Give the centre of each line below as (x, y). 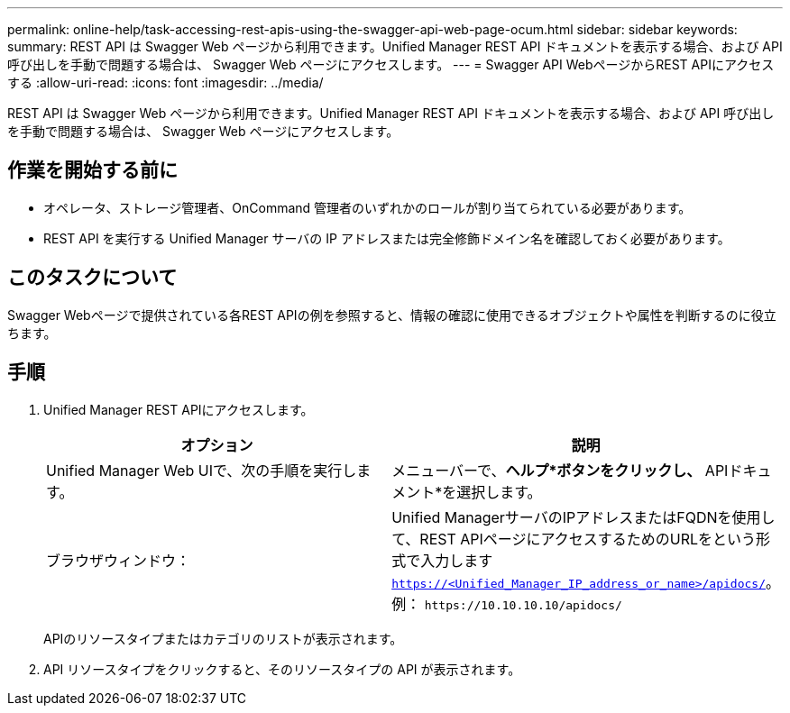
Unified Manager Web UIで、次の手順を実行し (202, 470)
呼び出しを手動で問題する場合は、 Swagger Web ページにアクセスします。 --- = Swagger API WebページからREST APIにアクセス (391, 64)
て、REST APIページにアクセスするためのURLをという (574, 539)
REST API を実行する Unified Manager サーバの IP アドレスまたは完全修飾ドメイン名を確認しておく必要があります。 (387, 238)
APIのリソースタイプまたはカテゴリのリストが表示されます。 (223, 638)
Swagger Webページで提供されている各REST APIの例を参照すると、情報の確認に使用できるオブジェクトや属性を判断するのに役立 (392, 315)
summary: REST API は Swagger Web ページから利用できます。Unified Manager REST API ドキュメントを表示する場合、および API (395, 46)
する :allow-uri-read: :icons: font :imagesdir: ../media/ (165, 82)
